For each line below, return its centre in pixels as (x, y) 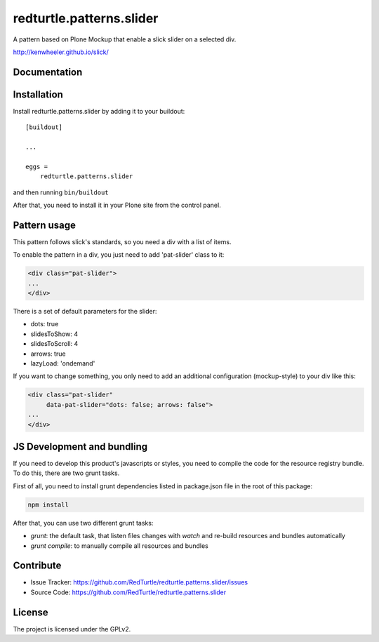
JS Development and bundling (80, 447)
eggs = (37, 166)
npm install (48, 504)
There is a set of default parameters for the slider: (85, 312)
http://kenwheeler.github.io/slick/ (61, 52)
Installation (38, 94)
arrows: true (48, 354)
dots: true (45, 324)
